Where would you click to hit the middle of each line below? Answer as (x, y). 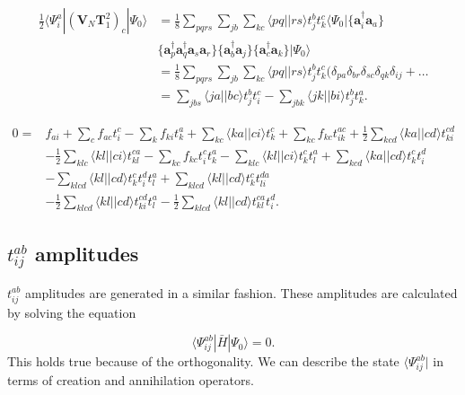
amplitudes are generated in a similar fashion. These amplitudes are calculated (241, 292)
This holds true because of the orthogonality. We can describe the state (203, 361)
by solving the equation (72, 312)
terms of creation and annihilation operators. (131, 379)
